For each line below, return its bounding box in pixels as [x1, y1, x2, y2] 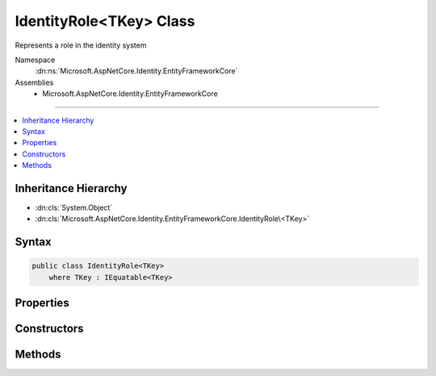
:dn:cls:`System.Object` [35, 203, 113, 212]
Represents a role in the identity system [15, 40, 147, 50]
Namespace [15, 55, 56, 65]
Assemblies [15, 77, 54, 87]
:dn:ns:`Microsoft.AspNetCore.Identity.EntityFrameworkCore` [35, 66, 238, 76]
